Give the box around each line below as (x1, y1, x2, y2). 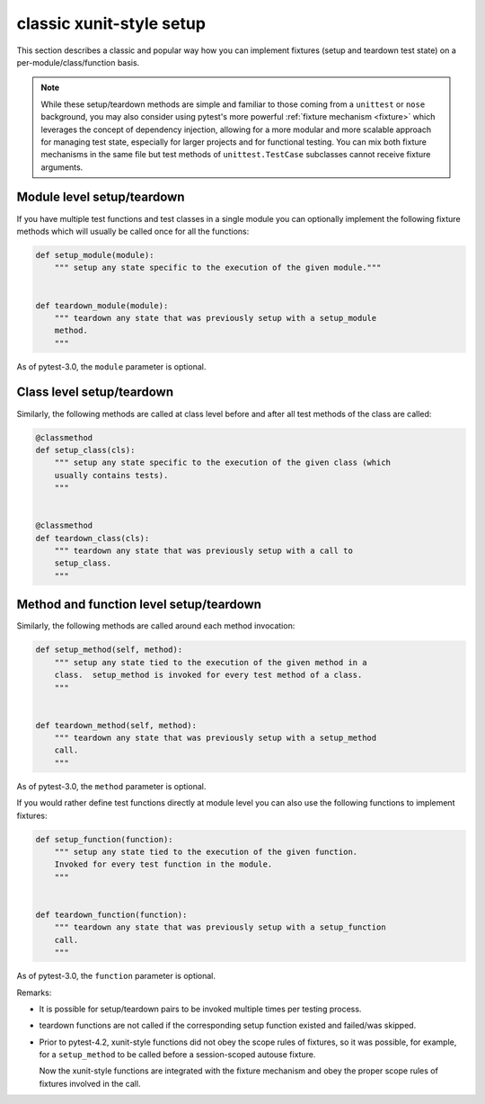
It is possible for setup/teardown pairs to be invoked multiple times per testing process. (39, 1003, 362, 1014)
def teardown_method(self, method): (35, 720, 198, 730)
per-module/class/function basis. (16, 57, 140, 67)
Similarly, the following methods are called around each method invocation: (16, 620, 295, 631)
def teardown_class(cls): (35, 533, 150, 543)
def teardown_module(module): (35, 300, 169, 310)
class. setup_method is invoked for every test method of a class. (54, 670, 363, 681)
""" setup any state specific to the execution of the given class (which (54, 458, 391, 467)
